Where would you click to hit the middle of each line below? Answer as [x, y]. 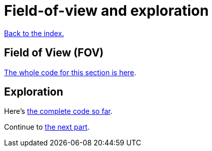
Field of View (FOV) [54, 53]
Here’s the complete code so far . [58, 111]
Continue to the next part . [47, 127]
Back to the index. [34, 33]
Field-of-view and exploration [107, 11]
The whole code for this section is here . [70, 72]
